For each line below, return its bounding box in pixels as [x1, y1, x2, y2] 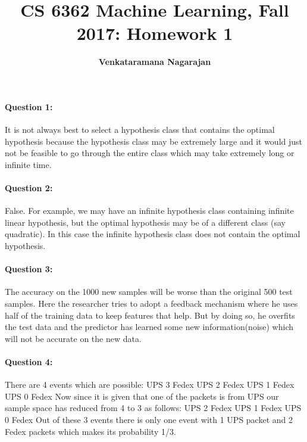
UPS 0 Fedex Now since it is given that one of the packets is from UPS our [5, 390, 279, 402]
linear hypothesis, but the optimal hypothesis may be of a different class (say [5, 216, 286, 228]
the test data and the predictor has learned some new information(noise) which [5, 320, 294, 333]
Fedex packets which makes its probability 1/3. [5, 425, 176, 437]
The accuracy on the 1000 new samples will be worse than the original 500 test [5, 285, 293, 298]
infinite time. [5, 158, 52, 170]
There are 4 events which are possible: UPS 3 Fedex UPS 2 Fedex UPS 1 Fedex [5, 378, 295, 391]
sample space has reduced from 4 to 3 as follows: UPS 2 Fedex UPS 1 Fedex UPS [5, 401, 302, 414]
